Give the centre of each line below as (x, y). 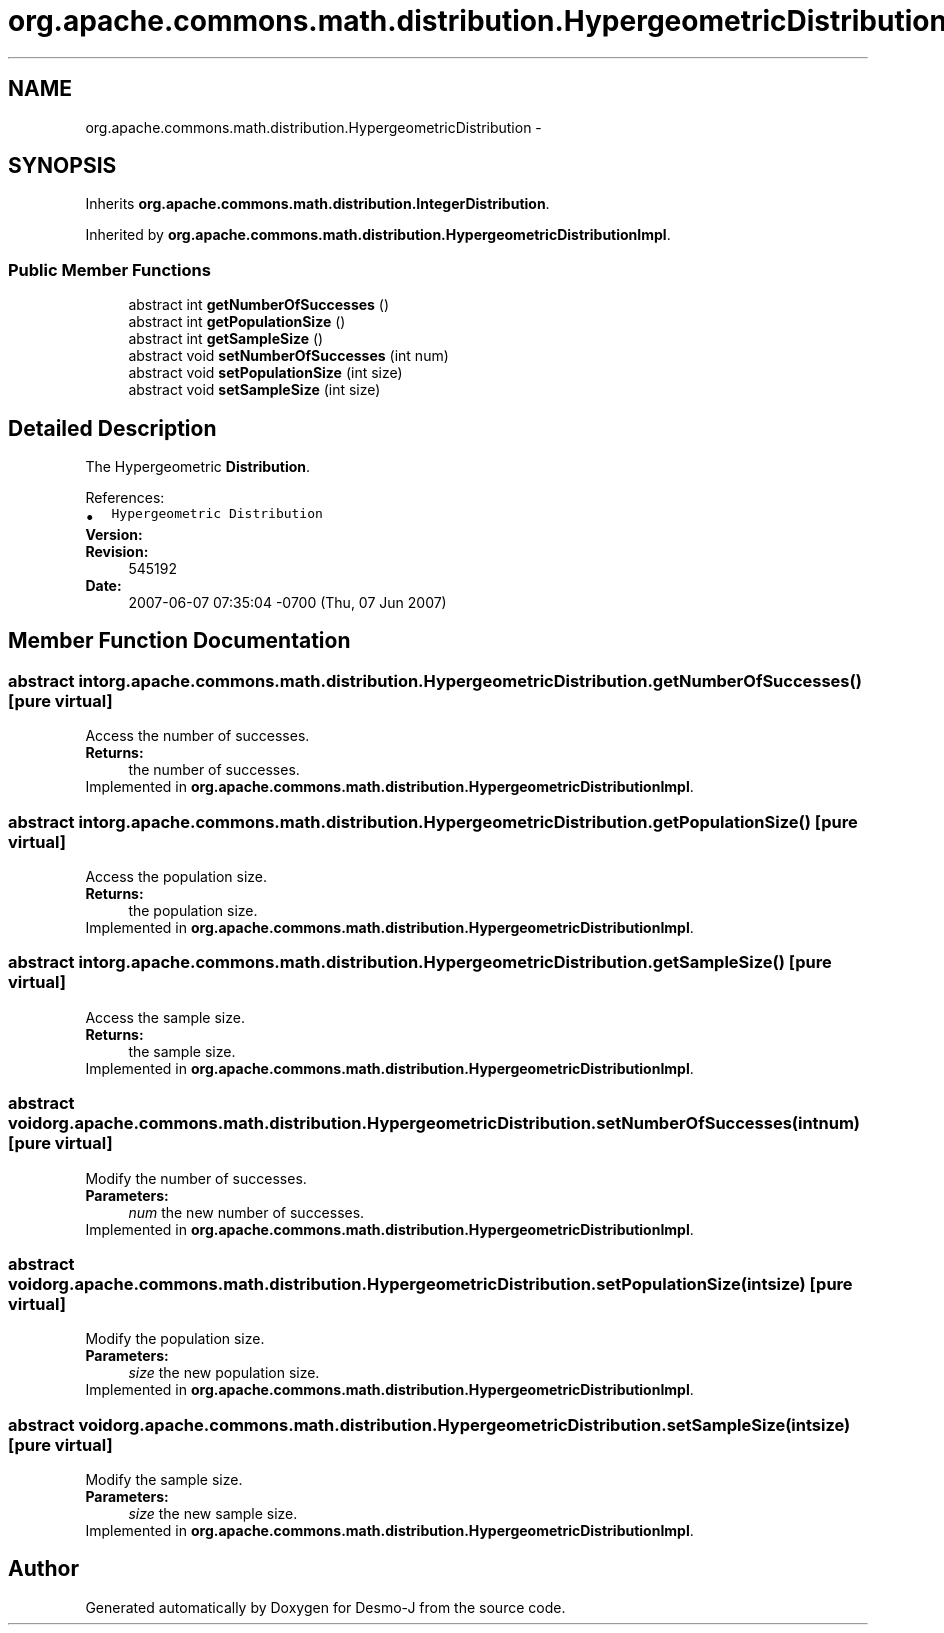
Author (43, 1569)
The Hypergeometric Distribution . (198, 467)
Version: (114, 535)
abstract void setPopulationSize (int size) (265, 373)
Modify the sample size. (164, 1479)
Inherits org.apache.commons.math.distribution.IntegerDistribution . (317, 204)
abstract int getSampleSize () (226, 339)
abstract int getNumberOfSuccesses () (259, 305)
